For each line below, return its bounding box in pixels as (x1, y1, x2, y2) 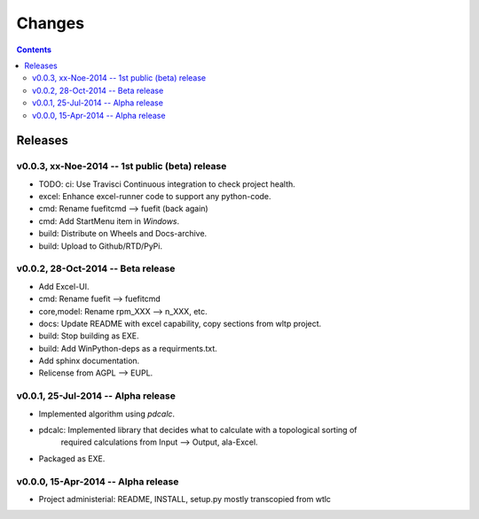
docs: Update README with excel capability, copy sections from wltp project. (38, 318, 322, 329)
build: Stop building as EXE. (38, 330, 139, 341)
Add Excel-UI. (38, 281, 90, 291)
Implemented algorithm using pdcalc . (38, 408, 176, 419)
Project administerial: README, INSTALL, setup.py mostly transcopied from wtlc (38, 493, 332, 504)
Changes (16, 13, 84, 33)
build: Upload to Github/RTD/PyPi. (38, 240, 163, 252)
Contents (16, 44, 52, 55)
